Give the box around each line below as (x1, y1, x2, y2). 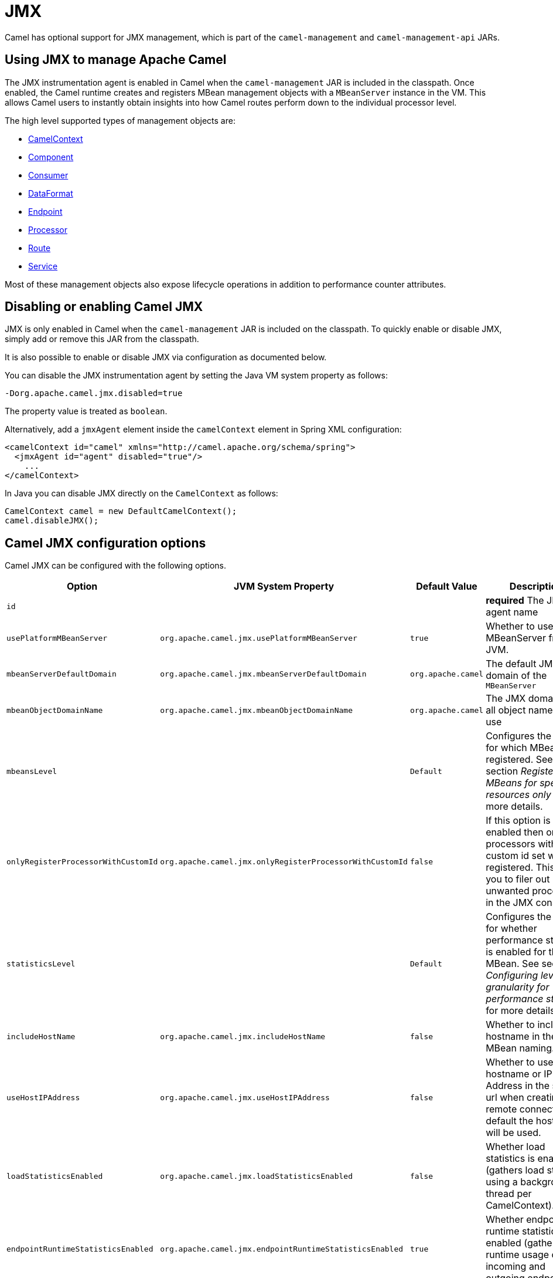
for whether (486, 922, 537, 935)
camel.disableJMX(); (5, 516, 99, 526)
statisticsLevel (6, 959, 76, 968)
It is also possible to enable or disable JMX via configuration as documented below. (5, 352, 327, 363)
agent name (486, 606, 538, 618)
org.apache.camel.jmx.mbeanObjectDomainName (160, 705, 353, 715)
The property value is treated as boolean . (5, 406, 168, 417)
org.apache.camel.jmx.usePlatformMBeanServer (160, 633, 357, 643)
